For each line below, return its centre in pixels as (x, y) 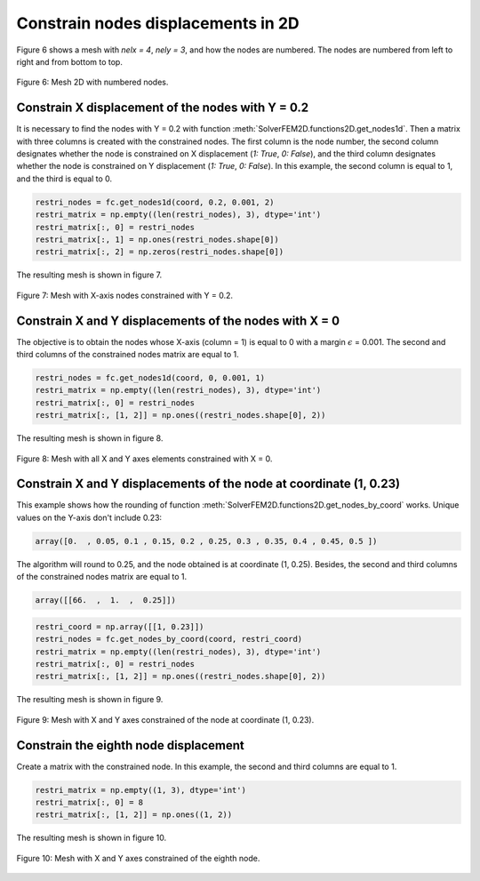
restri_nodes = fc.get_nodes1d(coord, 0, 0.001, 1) (150, 378)
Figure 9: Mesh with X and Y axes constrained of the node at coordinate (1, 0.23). (165, 719)
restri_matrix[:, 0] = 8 (89, 802)
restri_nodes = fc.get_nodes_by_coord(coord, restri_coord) (169, 639)
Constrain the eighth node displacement (130, 745)
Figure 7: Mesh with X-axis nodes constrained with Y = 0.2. (125, 295)
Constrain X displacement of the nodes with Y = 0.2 (163, 108)
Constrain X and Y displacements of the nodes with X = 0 (178, 320)
